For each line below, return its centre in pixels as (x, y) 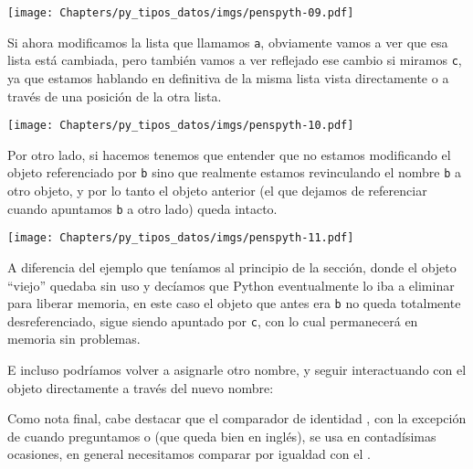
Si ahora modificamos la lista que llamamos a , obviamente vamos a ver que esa (228, 42)
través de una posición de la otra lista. (115, 96)
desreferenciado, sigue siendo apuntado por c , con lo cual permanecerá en (213, 320)
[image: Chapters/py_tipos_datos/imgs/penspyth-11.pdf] (181, 238)
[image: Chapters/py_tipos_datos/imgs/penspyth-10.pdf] (181, 126)
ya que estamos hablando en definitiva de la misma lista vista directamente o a (228, 77)
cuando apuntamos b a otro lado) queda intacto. (142, 208)
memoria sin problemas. (74, 339)
